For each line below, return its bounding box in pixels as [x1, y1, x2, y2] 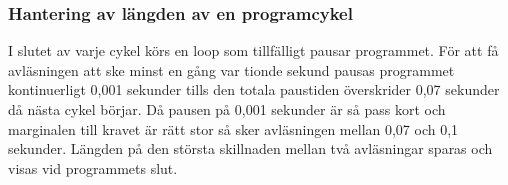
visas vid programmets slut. [8, 157, 178, 178]
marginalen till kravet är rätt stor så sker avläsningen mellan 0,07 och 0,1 [8, 118, 459, 139]
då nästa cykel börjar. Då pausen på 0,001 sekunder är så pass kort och [8, 99, 446, 119]
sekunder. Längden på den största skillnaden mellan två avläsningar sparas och [8, 138, 493, 159]
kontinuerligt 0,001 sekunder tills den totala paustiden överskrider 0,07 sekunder [8, 79, 500, 100]
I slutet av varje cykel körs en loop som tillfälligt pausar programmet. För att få [8, 40, 499, 61]
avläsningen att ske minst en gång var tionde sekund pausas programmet [8, 59, 455, 80]
